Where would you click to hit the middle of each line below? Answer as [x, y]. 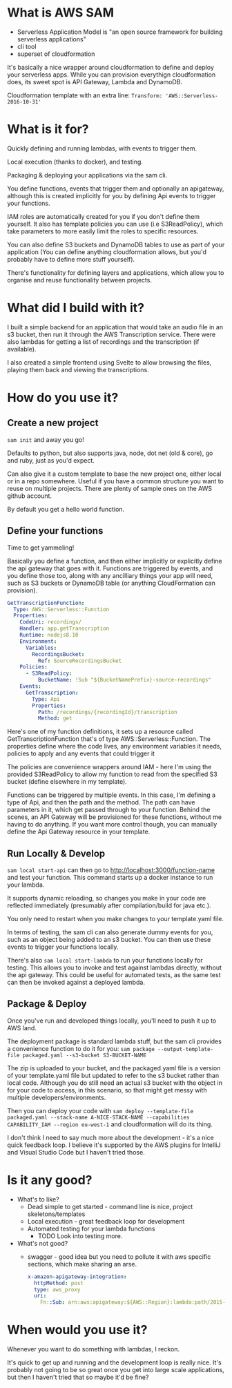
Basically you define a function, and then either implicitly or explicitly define [115, 561]
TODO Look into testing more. [80, 1236]
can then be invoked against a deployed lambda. [76, 983]
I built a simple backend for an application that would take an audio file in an [115, 327]
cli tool [27, 46]
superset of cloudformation [56, 54]
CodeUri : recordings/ [50, 622]
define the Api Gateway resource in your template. [79, 832]
